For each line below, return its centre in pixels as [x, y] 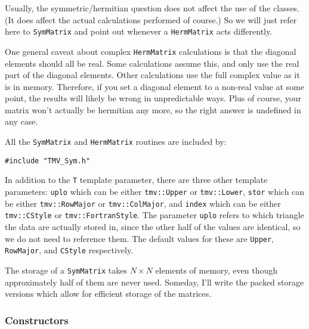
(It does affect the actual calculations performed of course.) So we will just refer [151, 19]
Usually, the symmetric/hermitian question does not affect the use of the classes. [152, 8]
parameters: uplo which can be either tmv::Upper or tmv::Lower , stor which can [155, 192]
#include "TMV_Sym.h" [48, 161]
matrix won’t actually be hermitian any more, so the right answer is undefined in [153, 109]
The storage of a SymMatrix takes [66, 270]
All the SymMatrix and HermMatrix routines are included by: [116, 142]
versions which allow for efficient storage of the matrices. [108, 294]
